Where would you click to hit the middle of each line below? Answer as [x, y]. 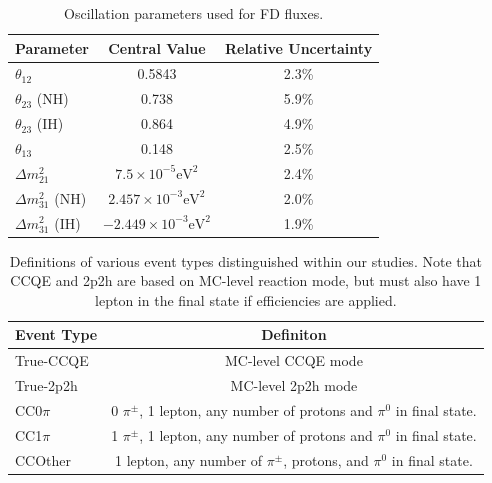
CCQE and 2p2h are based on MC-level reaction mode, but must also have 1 [246, 280]
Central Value [157, 47]
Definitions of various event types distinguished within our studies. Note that [245, 260]
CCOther [43, 459]
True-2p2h [46, 385]
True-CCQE [52, 360]
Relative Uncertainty [299, 47]
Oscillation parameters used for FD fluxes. [194, 13]
